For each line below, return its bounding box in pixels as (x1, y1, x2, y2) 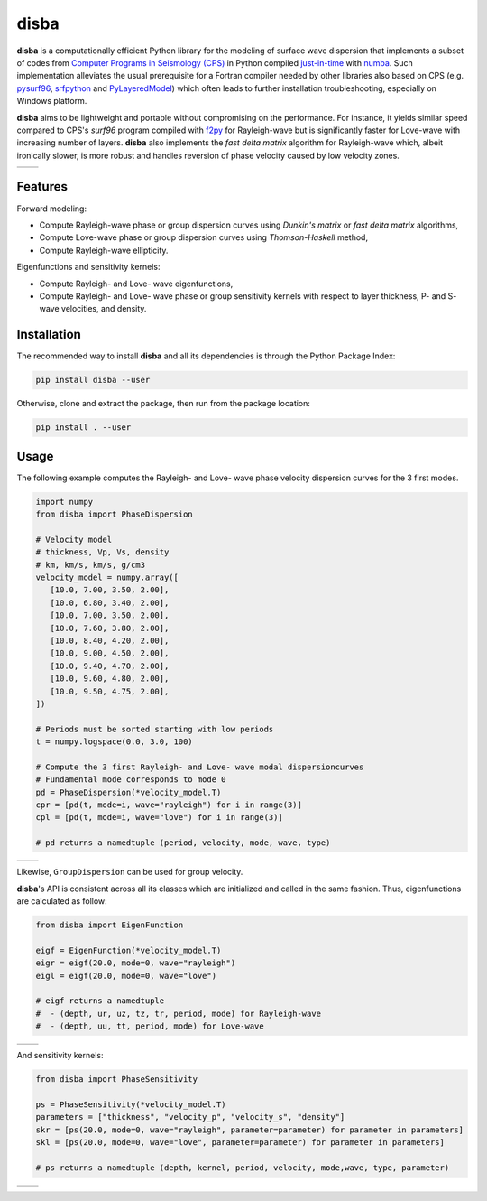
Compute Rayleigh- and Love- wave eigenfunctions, (39, 278, 234, 289)
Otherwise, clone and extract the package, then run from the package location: (16, 398, 311, 409)
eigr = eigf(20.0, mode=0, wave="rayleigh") (35, 958, 236, 968)
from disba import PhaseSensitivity (35, 1075, 198, 1085)
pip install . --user (35, 423, 132, 433)
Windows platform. (16, 96, 87, 107)
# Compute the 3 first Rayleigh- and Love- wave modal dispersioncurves (35, 761, 364, 772)
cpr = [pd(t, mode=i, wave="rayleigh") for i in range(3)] (35, 800, 302, 810)
